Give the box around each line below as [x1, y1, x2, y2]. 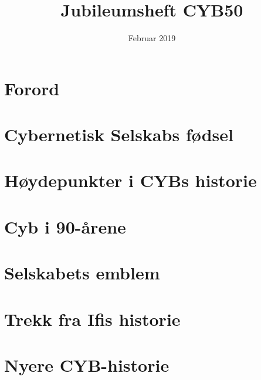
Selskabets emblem [4, 261, 160, 285]
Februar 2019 [128, 32, 176, 44]
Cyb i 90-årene [4, 214, 126, 238]
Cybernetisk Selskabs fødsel [4, 122, 233, 146]
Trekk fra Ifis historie [4, 306, 181, 331]
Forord [4, 76, 60, 100]
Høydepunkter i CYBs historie [4, 168, 257, 192]
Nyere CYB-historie [4, 352, 170, 376]
